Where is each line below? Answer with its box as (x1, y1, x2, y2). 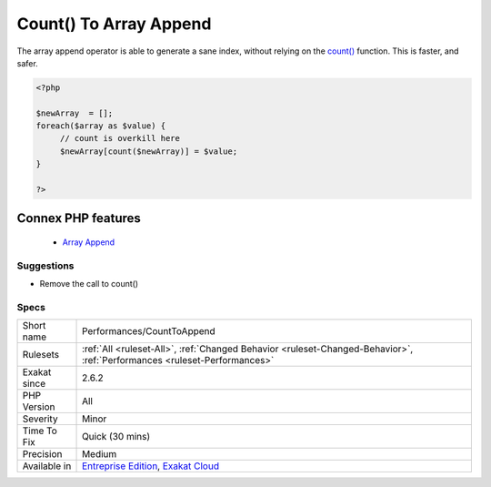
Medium (82, 448, 117, 461)
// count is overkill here (59, 133, 181, 144)
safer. (16, 57, 38, 68)
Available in (22, 460, 72, 472)
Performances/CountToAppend (82, 325, 215, 338)
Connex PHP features (16, 210, 141, 227)
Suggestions (16, 259, 75, 272)
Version (22, 401, 55, 413)
